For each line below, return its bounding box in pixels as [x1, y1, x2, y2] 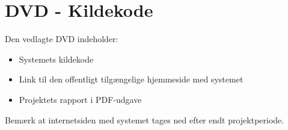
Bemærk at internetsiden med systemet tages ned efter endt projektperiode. [5, 113, 284, 126]
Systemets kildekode [19, 52, 94, 65]
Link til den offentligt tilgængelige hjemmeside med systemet [19, 73, 244, 85]
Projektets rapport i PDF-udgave [19, 93, 142, 105]
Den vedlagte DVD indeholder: [5, 32, 118, 45]
